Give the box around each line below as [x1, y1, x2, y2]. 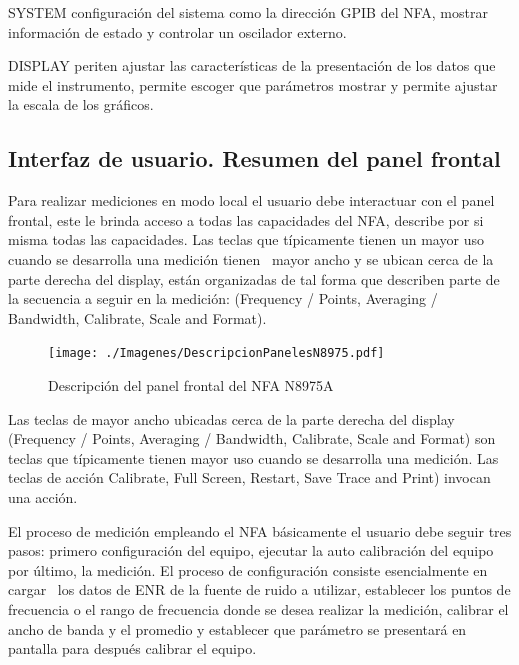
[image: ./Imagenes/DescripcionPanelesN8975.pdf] [48, 346, 385, 361]
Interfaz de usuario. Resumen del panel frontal [8, 143, 501, 174]
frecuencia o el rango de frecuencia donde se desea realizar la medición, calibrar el [8, 598, 509, 619]
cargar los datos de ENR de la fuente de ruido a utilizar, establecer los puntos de [8, 579, 511, 600]
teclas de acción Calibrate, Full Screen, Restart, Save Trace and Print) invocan [8, 467, 491, 488]
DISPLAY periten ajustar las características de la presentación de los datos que [8, 55, 496, 76]
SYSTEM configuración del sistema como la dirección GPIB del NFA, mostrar [8, 2, 488, 22]
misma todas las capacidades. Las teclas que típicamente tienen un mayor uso [8, 229, 484, 250]
